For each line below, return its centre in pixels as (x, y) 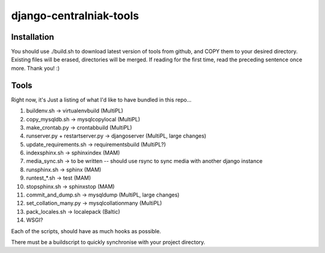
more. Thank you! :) (36, 68)
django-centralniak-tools (75, 16)
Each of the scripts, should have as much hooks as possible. (86, 231)
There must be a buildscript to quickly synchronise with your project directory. (108, 242)
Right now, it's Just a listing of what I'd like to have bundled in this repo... (101, 100)
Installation (32, 37)
